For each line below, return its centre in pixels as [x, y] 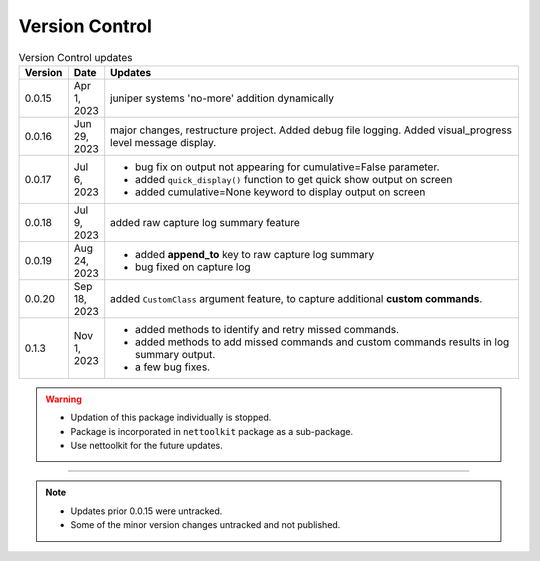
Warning [63, 399]
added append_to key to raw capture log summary [255, 254]
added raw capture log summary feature [205, 222]
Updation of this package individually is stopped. [171, 417]
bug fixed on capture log [193, 267]
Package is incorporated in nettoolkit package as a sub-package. [212, 431]
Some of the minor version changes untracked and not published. [205, 525]
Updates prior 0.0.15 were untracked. [146, 511]
